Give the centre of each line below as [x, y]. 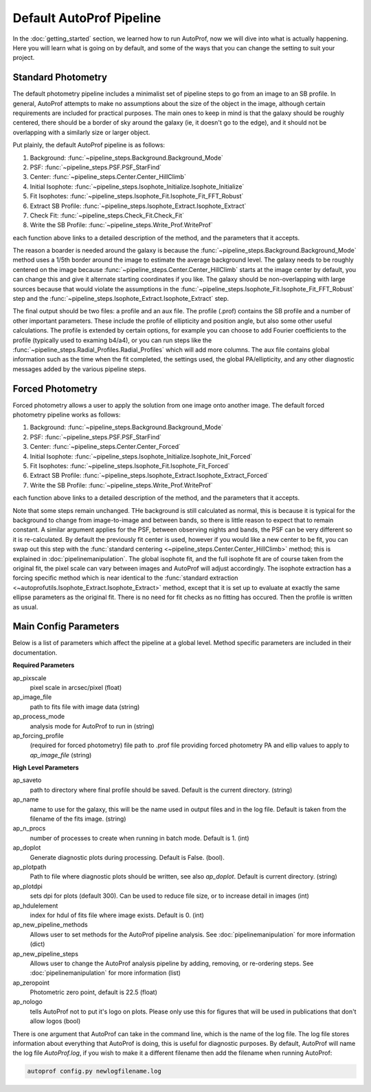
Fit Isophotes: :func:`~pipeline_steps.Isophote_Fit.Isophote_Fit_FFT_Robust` [137, 196]
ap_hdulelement [35, 905]
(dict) [37, 944]
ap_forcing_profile [38, 735]
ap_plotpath [30, 867]
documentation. [35, 652]
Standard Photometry [60, 77]
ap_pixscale [30, 678]
